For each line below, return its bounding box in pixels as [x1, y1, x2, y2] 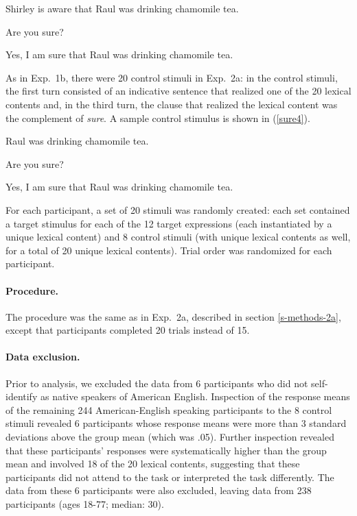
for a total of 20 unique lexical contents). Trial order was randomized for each [5, 243, 332, 257]
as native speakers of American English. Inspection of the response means [40, 389, 350, 404]
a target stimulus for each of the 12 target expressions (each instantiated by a [5, 216, 332, 230]
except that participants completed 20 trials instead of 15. [5, 323, 250, 337]
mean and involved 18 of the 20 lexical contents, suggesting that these [5, 456, 300, 471]
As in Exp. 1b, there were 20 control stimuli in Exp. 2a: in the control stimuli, [5, 70, 338, 84]
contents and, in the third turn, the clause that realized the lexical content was [5, 97, 338, 111]
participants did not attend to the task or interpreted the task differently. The [5, 469, 334, 484]
